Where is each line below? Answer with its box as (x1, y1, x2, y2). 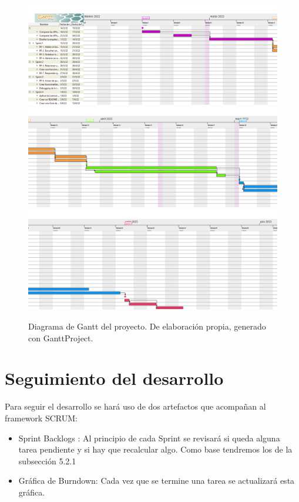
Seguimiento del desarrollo (5, 366, 224, 390)
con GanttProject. (28, 331, 93, 344)
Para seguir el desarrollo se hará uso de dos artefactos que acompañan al (5, 400, 266, 413)
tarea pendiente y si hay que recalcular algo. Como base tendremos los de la (18, 443, 293, 456)
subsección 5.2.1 (18, 454, 76, 467)
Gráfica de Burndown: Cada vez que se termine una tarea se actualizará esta (18, 474, 295, 487)
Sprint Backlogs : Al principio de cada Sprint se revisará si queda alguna (18, 431, 280, 444)
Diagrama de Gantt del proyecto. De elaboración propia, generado (28, 320, 266, 333)
